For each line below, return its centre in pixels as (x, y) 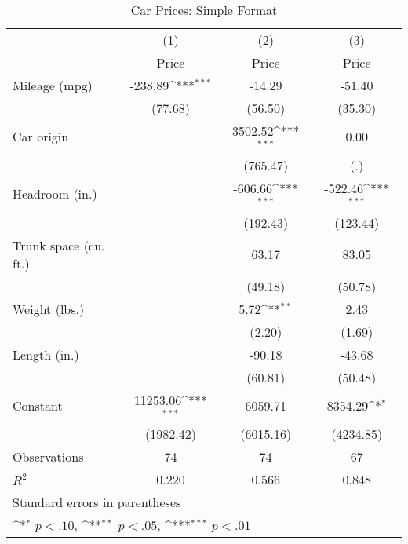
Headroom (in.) (55, 194)
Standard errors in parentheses (97, 502)
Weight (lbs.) (49, 309)
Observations (48, 457)
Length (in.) (46, 354)
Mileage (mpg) (53, 85)
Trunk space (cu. (59, 245)
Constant (38, 405)
